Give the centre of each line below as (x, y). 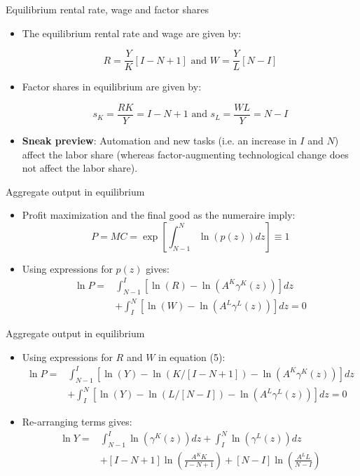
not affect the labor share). (80, 168)
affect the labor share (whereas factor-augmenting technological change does (185, 154)
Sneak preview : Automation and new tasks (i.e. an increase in (159, 140)
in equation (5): (192, 356)
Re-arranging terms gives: (77, 421)
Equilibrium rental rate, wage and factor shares (107, 9)
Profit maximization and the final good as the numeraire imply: (159, 215)
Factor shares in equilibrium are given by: (112, 87)
